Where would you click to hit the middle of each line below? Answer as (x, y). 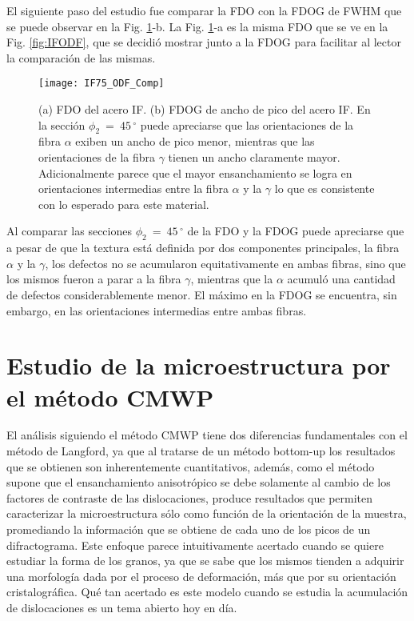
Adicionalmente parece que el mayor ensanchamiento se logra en (195, 172)
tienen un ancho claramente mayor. (254, 157)
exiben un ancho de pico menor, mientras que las (195, 141)
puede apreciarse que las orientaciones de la (247, 124)
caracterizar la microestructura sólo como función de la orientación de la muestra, (207, 513)
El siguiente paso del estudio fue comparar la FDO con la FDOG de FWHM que (204, 10)
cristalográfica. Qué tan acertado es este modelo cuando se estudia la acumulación (207, 592)
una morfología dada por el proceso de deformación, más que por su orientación (201, 576)
